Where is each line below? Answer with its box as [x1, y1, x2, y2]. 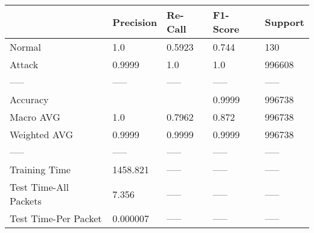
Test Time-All [10, 180, 69, 194]
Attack [10, 57, 39, 71]
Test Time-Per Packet [10, 211, 102, 225]
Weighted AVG [10, 127, 74, 141]
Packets [10, 194, 42, 208]
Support [264, 14, 304, 29]
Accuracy [10, 92, 49, 106]
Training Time [10, 162, 71, 176]
